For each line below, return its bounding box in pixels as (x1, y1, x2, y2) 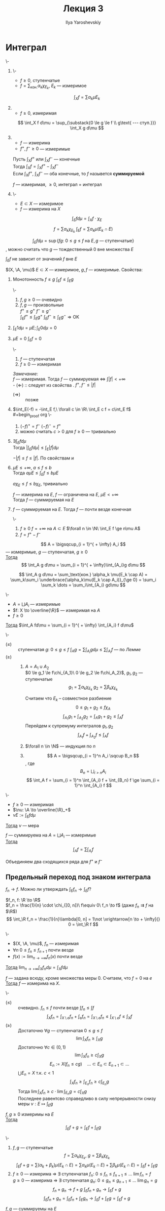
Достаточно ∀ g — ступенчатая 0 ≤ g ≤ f (18, 1028, 103, 1034)
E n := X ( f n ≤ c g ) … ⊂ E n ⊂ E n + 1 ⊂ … (49, 1061, 130, 1068)
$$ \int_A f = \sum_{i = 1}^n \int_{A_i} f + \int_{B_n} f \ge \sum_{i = (26, 777, 160, 783)
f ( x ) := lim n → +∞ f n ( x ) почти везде (12, 954, 83, 960)
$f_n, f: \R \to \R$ (5, 897, 41, 903)
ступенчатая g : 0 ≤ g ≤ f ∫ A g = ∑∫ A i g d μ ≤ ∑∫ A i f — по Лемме (18, 647, 141, 655)
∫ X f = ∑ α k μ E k (73, 94, 100, 101)
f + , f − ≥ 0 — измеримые (20, 145, 70, 152)
